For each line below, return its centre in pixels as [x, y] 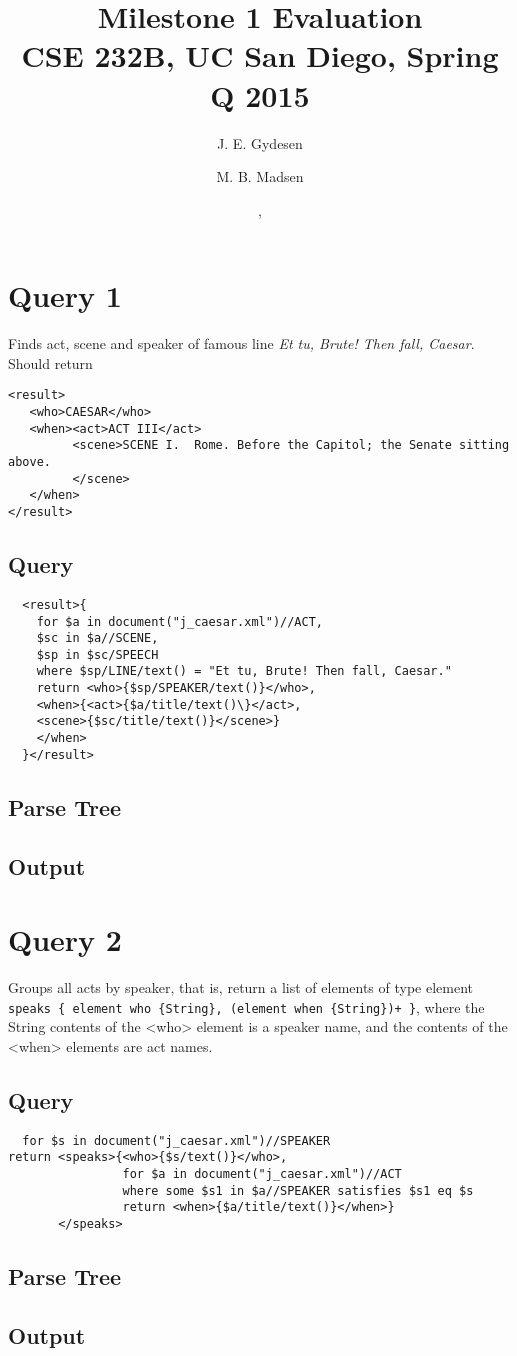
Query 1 [65, 295]
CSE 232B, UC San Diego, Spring [260, 55]
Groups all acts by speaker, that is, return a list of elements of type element [241, 987]
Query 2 [65, 939]
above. [29, 462]
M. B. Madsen [260, 176]
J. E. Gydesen [260, 142]
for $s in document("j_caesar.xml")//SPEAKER [176, 1140]
